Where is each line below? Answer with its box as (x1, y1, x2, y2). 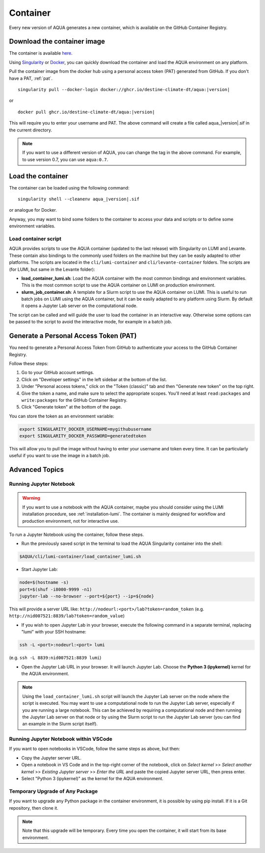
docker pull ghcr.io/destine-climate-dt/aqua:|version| (18, 109, 155, 115)
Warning (22, 495, 40, 501)
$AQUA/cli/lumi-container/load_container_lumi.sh (19, 554, 141, 560)
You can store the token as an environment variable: (9, 413, 115, 419)
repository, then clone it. (9, 805, 58, 811)
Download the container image (9, 37, 106, 46)
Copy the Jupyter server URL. (21, 755, 82, 760)
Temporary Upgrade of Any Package (9, 788, 98, 794)
